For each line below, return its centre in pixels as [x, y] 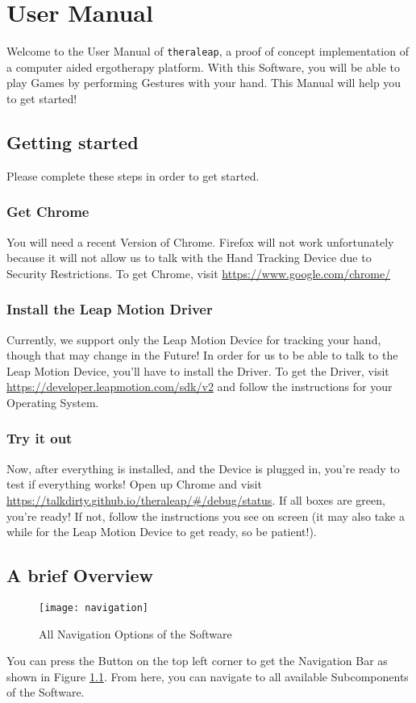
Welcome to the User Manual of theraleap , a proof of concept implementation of [208, 51]
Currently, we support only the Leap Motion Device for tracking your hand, [194, 339]
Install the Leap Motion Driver [110, 309]
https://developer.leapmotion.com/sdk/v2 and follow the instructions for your [200, 387]
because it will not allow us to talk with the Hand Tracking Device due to [189, 258]
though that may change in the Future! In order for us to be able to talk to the [202, 355]
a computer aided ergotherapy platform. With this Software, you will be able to [203, 67]
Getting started [73, 141]
